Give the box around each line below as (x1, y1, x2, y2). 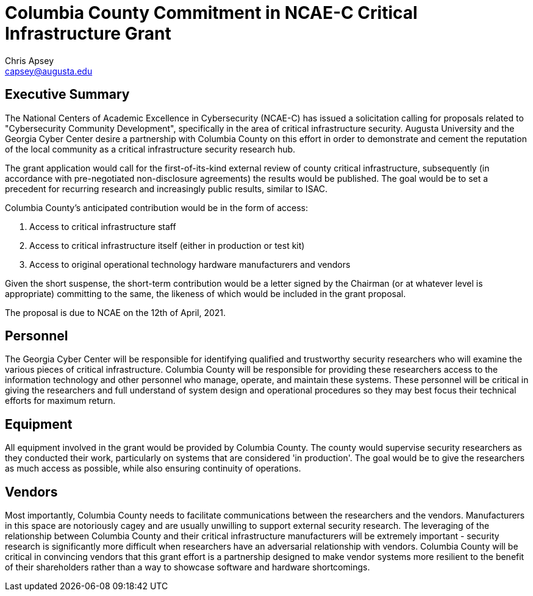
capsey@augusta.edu (5, 65, 93, 76)
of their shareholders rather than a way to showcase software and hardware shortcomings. (5, 562, 370, 573)
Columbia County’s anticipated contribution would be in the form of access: (5, 202, 308, 213)
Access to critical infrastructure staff (29, 221, 176, 232)
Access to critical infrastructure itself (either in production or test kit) (29, 240, 305, 251)
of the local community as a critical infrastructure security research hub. (5, 143, 296, 154)
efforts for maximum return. (5, 395, 116, 406)
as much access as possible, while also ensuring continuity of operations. (5, 463, 301, 474)
